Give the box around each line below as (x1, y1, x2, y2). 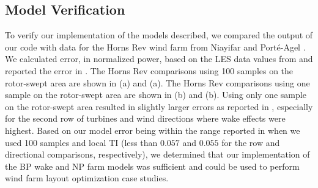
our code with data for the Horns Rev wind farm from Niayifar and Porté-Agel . (5, 40, 306, 53)
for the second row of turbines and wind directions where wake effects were (5, 112, 286, 125)
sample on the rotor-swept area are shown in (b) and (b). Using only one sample (5, 88, 306, 101)
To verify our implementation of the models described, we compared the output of (5, 29, 313, 41)
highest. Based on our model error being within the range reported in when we (5, 124, 300, 136)
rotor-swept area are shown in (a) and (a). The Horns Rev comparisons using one (5, 76, 310, 89)
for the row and (221, 136, 280, 148)
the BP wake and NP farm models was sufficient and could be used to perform (5, 159, 300, 172)
